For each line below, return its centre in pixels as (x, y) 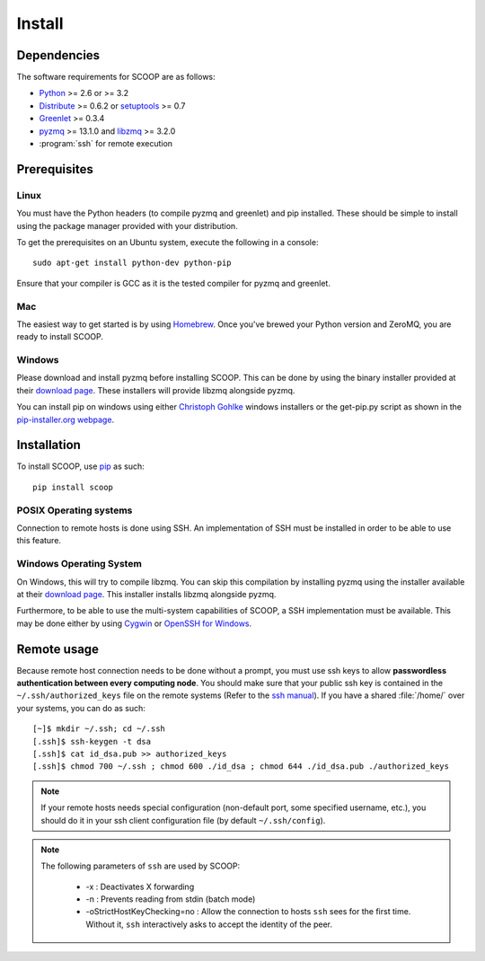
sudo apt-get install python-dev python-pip (132, 263)
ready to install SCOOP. (60, 337)
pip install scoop (73, 487)
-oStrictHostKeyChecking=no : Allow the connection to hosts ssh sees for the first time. (248, 912)
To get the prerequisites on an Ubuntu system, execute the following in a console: (168, 242)
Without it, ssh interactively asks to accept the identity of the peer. (209, 924)
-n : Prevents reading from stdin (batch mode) (171, 899)
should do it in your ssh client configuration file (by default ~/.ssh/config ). (183, 820)
